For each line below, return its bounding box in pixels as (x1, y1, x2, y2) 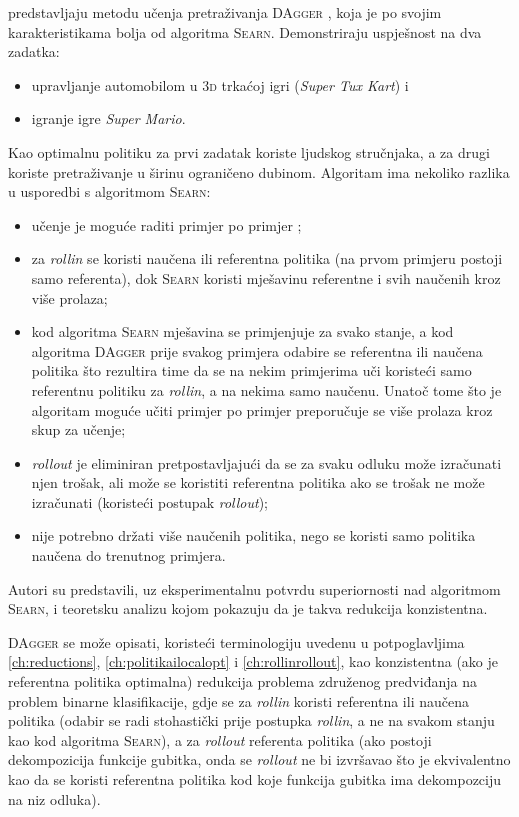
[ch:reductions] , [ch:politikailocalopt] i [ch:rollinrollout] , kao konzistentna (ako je (8, 651, 499, 672)
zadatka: (8, 41, 60, 62)
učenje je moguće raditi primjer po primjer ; (31, 214, 302, 235)
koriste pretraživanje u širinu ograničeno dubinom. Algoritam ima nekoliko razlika (8, 161, 510, 182)
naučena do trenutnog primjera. (31, 545, 226, 566)
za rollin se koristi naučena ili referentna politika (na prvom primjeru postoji (31, 248, 503, 269)
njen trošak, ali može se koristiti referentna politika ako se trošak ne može (31, 472, 485, 493)
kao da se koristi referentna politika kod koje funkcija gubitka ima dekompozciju (8, 769, 502, 789)
